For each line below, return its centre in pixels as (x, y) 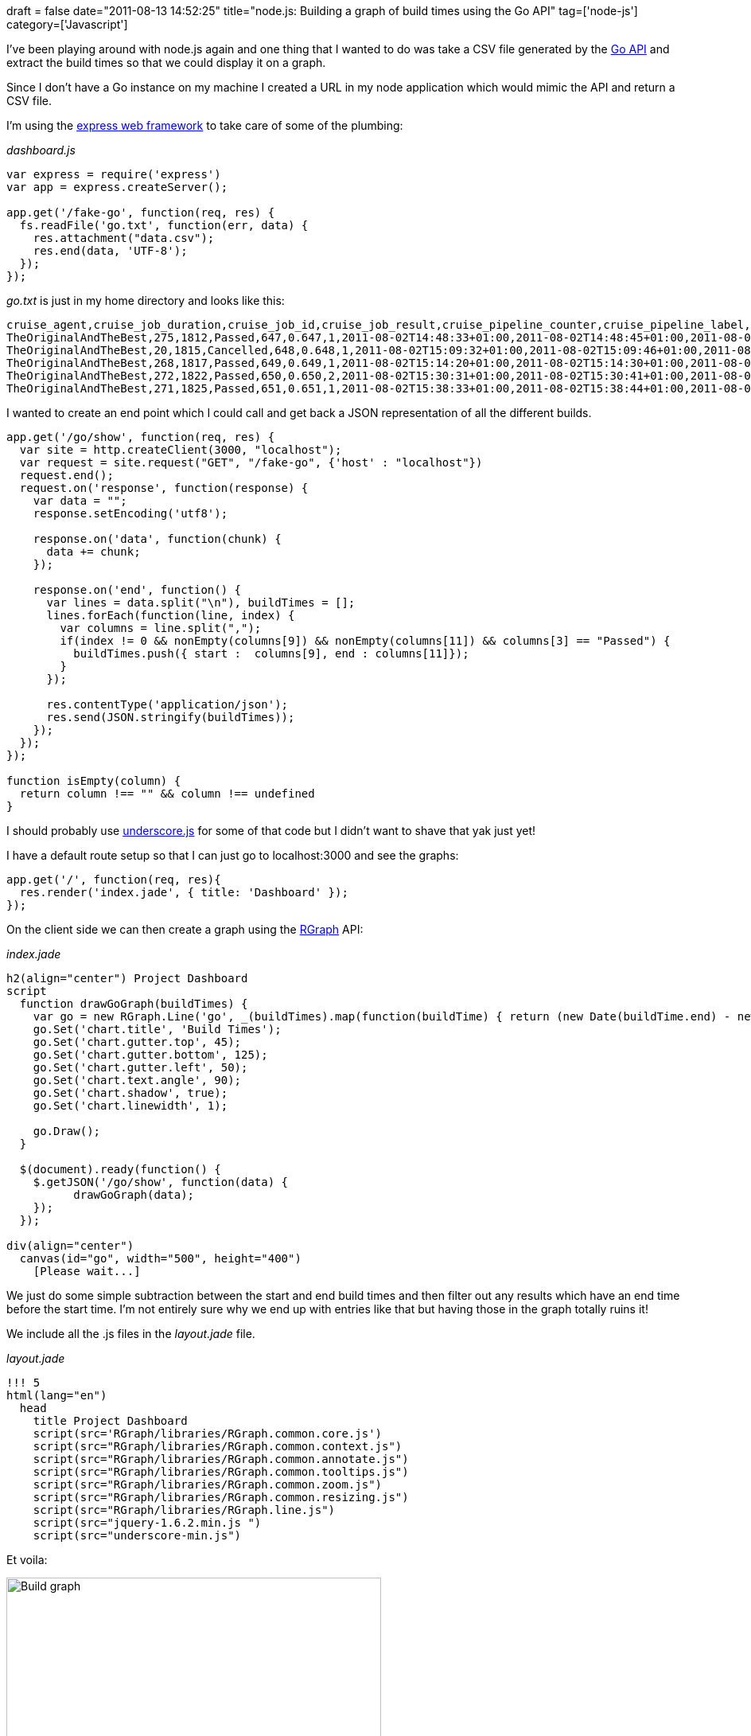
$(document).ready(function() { (120, 1169)
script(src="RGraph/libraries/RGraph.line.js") (184, 1510)
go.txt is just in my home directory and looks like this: (146, 300)
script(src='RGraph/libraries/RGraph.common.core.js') (208, 1434)
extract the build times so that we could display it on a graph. (166, 62)
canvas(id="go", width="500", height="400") (160, 1258)
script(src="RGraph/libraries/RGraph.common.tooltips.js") (221, 1472)
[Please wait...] (87, 1271)
